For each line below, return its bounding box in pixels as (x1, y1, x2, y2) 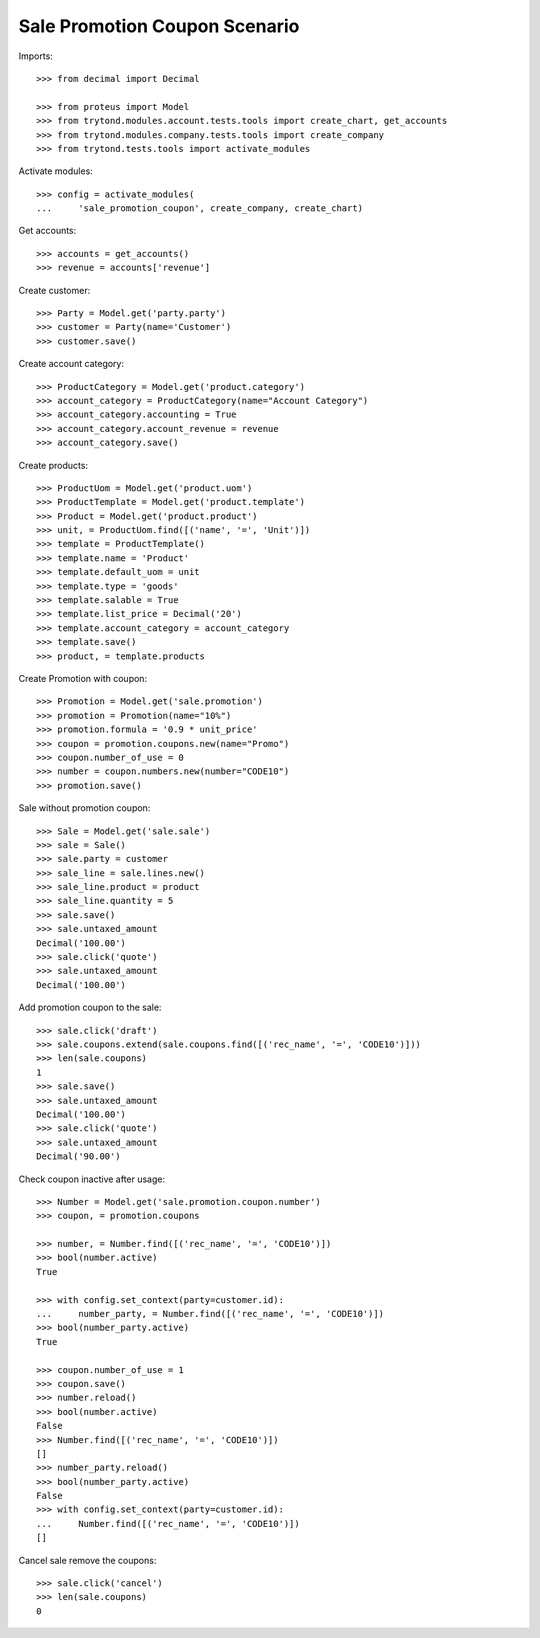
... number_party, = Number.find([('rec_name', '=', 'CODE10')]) (36, 1308, 385, 1320)
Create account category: (18, 358, 125, 370)
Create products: (18, 459, 89, 471)
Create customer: (18, 284, 91, 296)
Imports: (18, 50, 54, 62)
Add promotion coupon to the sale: (18, 1001, 162, 1014)
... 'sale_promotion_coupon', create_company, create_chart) (36, 203, 364, 214)
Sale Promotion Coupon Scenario (18, 15, 300, 37)
